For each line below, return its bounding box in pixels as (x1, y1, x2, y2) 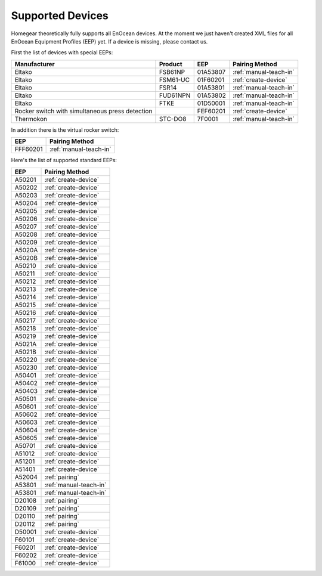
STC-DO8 (159, 114, 187, 123)
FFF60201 (14, 145, 43, 153)
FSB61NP (159, 67, 185, 76)
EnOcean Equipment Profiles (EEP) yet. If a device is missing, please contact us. (11, 38, 208, 45)
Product (159, 60, 182, 68)
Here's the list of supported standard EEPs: (11, 157, 117, 164)
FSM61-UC (159, 75, 190, 83)
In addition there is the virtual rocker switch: (11, 126, 119, 134)
